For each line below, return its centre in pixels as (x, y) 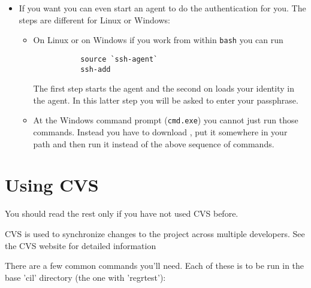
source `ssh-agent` (119, 59)
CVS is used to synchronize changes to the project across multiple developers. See (155, 233)
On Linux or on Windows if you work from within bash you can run (158, 40)
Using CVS (52, 185)
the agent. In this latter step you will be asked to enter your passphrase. (166, 100)
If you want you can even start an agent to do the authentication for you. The (162, 8)
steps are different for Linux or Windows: (94, 19)
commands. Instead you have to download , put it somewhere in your (160, 132)
